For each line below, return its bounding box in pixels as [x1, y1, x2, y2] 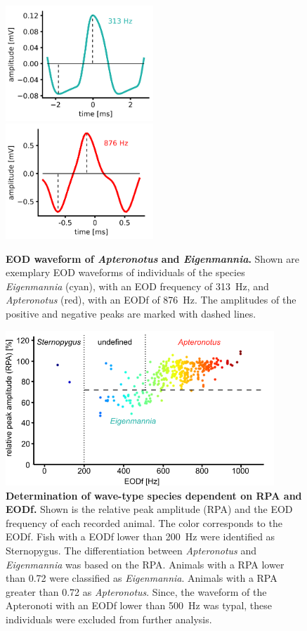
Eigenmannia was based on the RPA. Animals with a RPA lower [6, 557, 285, 571]
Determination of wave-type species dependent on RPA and [6, 488, 302, 502]
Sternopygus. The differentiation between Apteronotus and [6, 543, 257, 557]
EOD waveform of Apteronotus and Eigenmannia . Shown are [6, 251, 300, 266]
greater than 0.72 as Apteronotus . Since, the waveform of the [6, 584, 267, 599]
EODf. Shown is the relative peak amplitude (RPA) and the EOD [6, 502, 293, 516]
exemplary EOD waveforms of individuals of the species [6, 265, 245, 280]
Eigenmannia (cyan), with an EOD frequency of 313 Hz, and [6, 278, 269, 293]
